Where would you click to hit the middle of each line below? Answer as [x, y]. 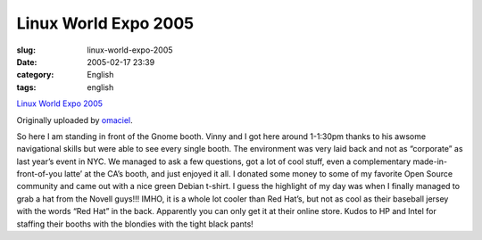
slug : [26, 50]
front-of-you [39, 174]
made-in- [430, 161]
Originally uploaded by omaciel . [75, 120]
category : [35, 75]
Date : [27, 62]
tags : [26, 87]
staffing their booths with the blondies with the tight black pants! [135, 224]
